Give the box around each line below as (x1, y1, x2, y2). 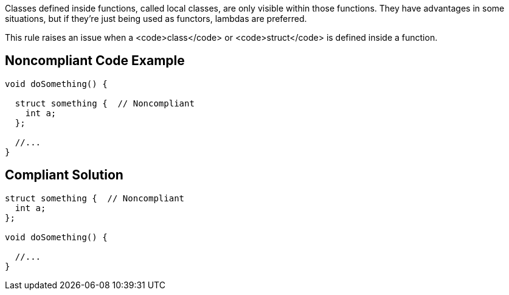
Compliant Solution (5, 167, 123, 183)
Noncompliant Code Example (5, 53, 185, 69)
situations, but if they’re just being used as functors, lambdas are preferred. (5, 13, 307, 24)
